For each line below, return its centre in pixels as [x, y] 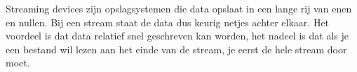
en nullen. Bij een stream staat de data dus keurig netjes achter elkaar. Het [168, 22]
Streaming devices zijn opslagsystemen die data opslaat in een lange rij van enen [179, 8]
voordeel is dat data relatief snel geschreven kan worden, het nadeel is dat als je [177, 36]
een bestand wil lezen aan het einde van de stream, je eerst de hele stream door [176, 49]
